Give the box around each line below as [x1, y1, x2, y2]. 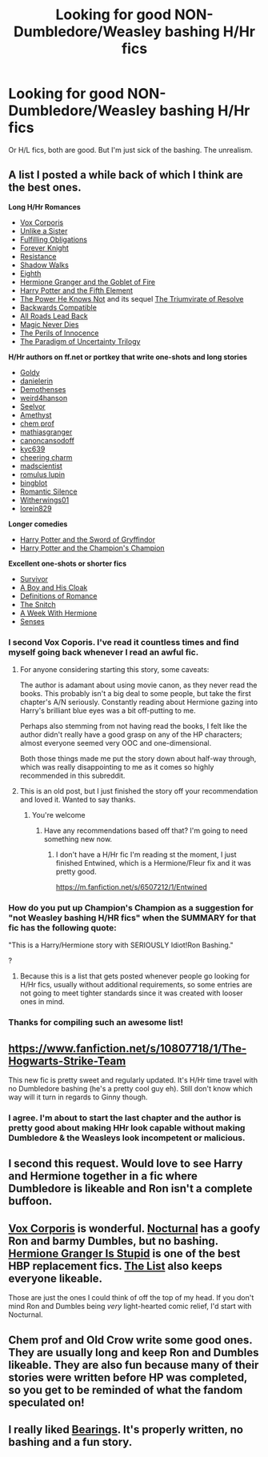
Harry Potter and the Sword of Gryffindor [19, 534, 156, 544]
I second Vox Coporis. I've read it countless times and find [8, 636, 239, 647]
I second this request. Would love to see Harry [8, 1157, 243, 1171]
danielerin [19, 376, 54, 386]
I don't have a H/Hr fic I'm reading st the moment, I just [55, 850, 238, 859]
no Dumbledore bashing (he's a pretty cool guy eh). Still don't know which [8, 1084, 254, 1094]
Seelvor [19, 402, 46, 411]
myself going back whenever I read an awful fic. [8, 646, 199, 658]
